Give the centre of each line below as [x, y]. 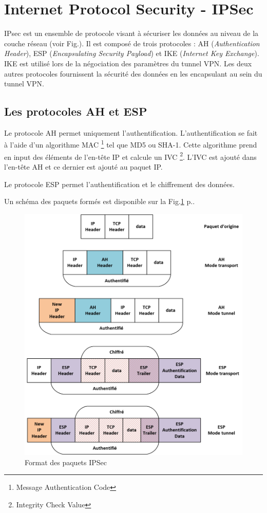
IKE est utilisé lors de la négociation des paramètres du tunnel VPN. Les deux [128, 63]
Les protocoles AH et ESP [76, 111]
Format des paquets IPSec [66, 462]
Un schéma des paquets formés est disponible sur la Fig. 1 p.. [100, 201]
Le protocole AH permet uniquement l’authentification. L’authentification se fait [131, 132]
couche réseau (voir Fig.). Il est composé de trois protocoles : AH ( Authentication [132, 43]
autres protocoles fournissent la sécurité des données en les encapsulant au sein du [133, 73]
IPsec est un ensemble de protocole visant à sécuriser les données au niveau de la [131, 33]
